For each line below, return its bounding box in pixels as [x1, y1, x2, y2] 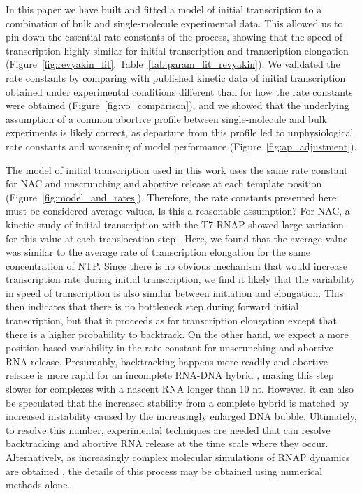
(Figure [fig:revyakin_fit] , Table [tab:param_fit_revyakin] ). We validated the [6, 57, 340, 71]
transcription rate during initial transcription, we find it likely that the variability [6, 272, 356, 286]
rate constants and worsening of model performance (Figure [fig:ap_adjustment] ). [6, 138, 357, 153]
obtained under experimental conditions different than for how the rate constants [6, 84, 353, 99]
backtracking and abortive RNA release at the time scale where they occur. [6, 436, 328, 451]
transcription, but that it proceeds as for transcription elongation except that [6, 313, 337, 328]
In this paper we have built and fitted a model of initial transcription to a [6, 2, 322, 16]
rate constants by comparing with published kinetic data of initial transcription [6, 70, 346, 85]
